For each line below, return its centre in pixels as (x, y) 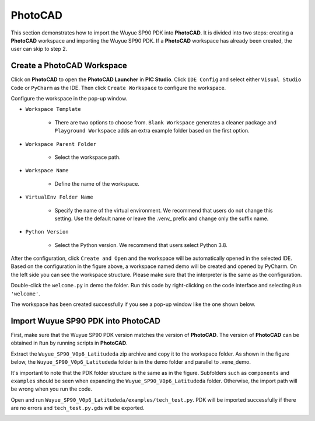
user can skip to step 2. (39, 49)
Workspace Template (53, 109)
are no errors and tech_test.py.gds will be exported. (78, 408)
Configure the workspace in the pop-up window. (69, 99)
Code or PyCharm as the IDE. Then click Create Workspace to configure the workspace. (118, 88)
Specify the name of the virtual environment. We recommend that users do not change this (164, 210)
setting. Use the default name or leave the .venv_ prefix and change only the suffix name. (162, 218)
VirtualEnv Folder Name (59, 197)
